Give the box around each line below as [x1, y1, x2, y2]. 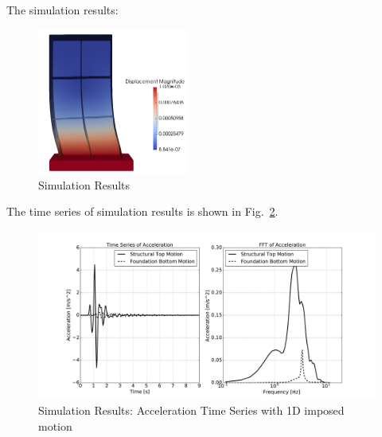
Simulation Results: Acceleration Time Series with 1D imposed [38, 402, 345, 419]
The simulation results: [6, 2, 119, 18]
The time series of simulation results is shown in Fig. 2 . [6, 203, 279, 220]
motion [38, 418, 72, 435]
